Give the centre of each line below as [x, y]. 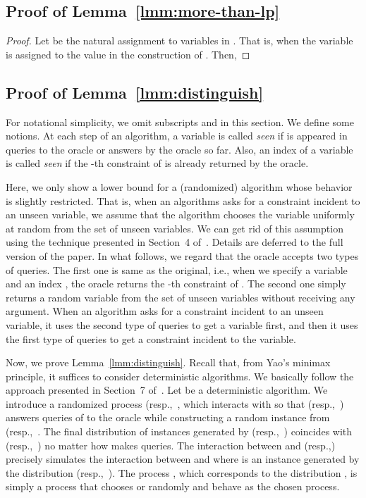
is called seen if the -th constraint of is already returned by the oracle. [157, 163]
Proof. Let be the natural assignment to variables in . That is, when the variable [179, 41]
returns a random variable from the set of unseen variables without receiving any [181, 297]
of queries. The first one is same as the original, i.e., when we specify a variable [177, 269]
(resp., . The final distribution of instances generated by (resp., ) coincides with [179, 431]
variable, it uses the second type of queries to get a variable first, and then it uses [182, 324]
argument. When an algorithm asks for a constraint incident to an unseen [165, 311]
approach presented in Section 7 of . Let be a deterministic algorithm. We [167, 390]
